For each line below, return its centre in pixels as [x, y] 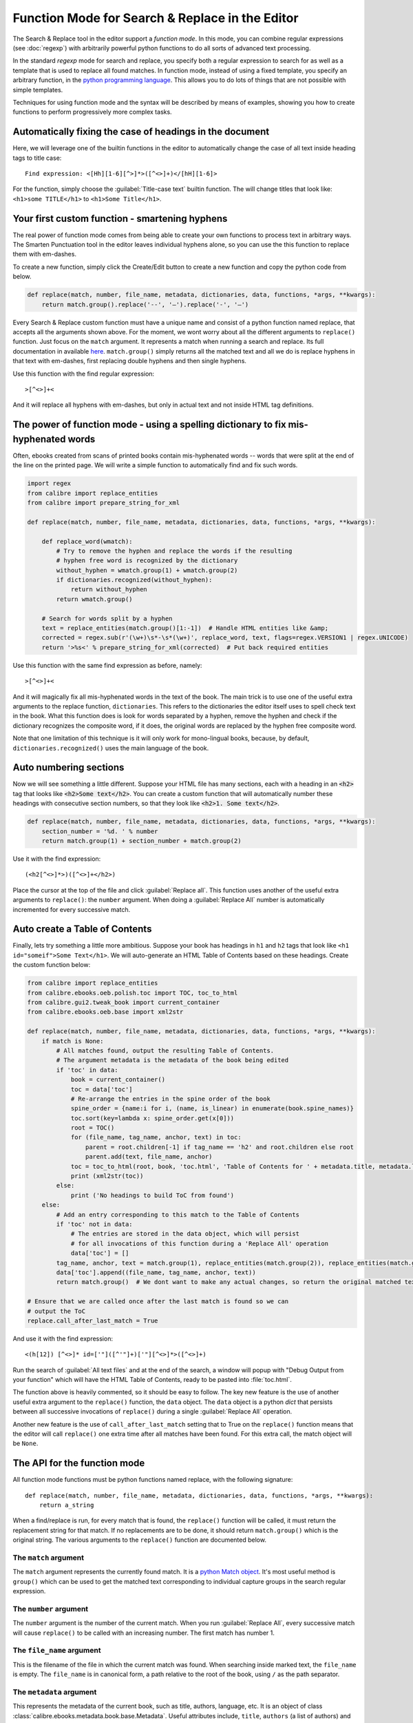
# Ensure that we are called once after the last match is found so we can [158, 1302]
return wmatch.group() [95, 599]
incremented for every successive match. [72, 909]
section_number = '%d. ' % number [100, 831]
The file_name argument [57, 1651]
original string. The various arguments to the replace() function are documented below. [139, 1540]
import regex [49, 483]
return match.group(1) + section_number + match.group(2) [141, 841]
